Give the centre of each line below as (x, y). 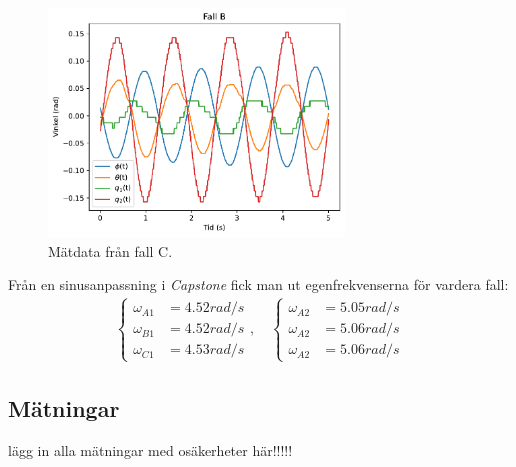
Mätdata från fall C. (110, 250)
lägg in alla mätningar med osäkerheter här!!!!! (150, 449)
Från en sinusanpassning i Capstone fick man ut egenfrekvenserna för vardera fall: (258, 284)
